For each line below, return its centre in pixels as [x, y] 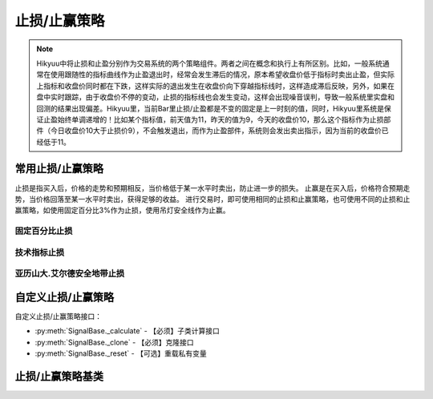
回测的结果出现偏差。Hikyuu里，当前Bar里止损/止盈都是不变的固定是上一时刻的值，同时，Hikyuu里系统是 [210, 108]
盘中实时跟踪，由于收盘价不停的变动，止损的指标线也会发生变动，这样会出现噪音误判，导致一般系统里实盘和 [215, 97]
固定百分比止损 [44, 231]
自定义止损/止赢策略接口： [59, 316]
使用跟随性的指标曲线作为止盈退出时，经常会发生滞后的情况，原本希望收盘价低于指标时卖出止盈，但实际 [222, 75]
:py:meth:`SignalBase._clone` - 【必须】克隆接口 [114, 342]
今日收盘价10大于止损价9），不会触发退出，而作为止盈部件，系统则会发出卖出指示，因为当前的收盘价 [216, 131]
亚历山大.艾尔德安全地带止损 [70, 274]
